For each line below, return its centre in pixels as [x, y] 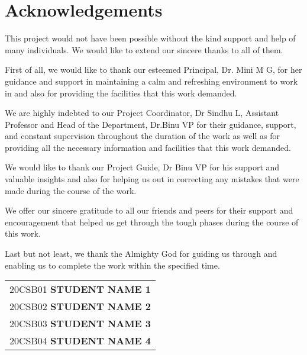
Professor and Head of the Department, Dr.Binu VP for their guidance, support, [151, 124]
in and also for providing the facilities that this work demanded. [121, 93]
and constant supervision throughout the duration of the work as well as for [142, 136]
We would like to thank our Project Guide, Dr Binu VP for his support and [142, 167]
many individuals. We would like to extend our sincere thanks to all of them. [144, 49]
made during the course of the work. [71, 190]
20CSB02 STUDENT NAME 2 [80, 306]
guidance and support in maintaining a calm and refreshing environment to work [151, 81]
